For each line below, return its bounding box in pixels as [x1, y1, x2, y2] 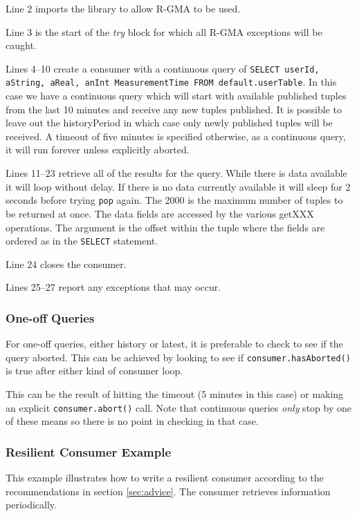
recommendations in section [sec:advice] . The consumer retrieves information [6, 484, 331, 498]
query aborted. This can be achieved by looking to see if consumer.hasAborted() [6, 350, 351, 364]
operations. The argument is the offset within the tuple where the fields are [6, 220, 325, 234]
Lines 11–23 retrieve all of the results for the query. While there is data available [6, 166, 347, 180]
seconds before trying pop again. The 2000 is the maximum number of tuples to [6, 193, 343, 207]
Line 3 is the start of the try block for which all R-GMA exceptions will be [6, 24, 322, 39]
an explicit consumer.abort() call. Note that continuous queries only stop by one [6, 400, 351, 414]
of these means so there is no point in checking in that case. [6, 414, 259, 428]
